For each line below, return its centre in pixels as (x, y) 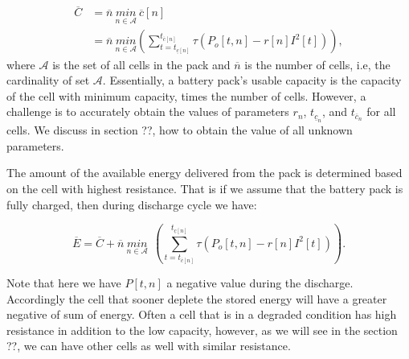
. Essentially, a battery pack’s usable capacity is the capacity (252, 80)
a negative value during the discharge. (260, 282)
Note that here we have (64, 282)
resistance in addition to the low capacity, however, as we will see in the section (202, 330)
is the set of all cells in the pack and (141, 64)
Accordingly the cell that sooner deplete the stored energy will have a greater (197, 298)
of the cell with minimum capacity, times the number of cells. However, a (186, 95)
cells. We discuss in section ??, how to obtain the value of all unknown (180, 130)
